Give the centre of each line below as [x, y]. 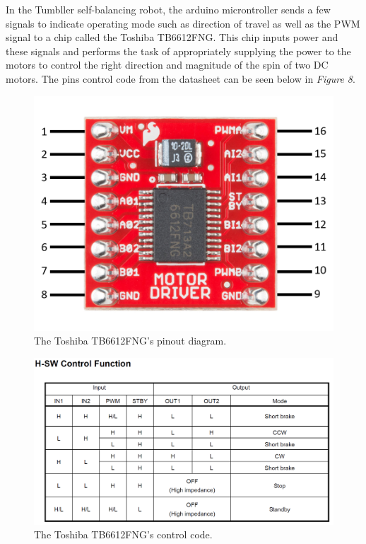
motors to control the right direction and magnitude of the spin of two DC [167, 65]
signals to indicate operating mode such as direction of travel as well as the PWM [183, 23]
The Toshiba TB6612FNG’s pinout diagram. [130, 341]
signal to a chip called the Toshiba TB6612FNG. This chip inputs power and [172, 37]
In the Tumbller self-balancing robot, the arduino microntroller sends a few [168, 9]
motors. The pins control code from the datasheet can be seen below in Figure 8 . [181, 78]
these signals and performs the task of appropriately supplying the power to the [178, 51]
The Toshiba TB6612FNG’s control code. [123, 534]
